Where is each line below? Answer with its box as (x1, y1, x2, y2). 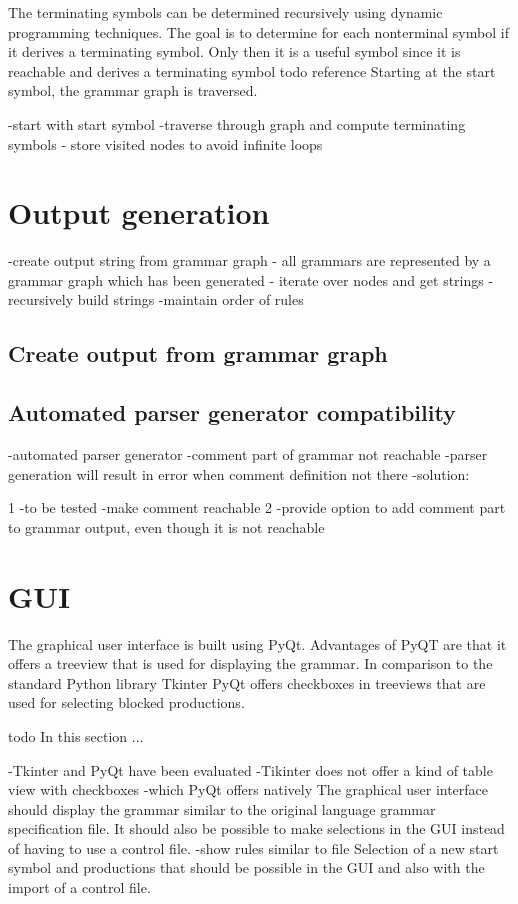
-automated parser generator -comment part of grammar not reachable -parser (8, 444, 488, 465)
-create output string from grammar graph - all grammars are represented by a (8, 250, 491, 271)
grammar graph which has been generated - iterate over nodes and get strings (8, 269, 484, 290)
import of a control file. (8, 877, 151, 898)
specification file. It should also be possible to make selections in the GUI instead (8, 818, 505, 839)
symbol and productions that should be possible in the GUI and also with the (8, 857, 485, 878)
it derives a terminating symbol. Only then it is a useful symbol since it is (8, 41, 461, 62)
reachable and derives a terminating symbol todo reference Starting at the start (8, 60, 496, 81)
